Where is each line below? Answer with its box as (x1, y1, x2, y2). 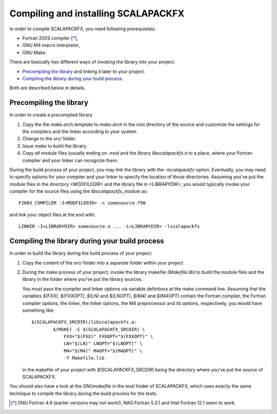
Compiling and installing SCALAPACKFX (9, 8, 185, 19)
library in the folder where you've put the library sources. (22, 276, 143, 283)
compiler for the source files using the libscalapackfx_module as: (9, 188, 148, 195)
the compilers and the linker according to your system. (22, 128, 138, 135)
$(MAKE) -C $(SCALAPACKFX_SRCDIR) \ (53, 326, 146, 332)
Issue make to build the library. (22, 143, 88, 149)
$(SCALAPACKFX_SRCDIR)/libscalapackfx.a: (31, 319, 137, 325)
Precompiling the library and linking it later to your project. (22, 68, 146, 74)
